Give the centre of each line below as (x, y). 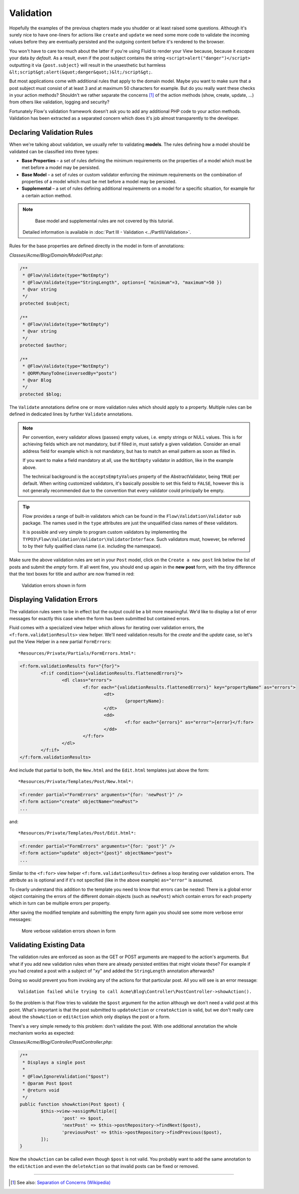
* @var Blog (37, 380)
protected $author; (43, 345)
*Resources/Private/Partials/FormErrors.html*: (77, 653)
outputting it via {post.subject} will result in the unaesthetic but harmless (87, 65)
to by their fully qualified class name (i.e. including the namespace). (92, 546)
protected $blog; (41, 394)
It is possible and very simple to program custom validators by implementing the (105, 532)
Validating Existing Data (47, 945)
